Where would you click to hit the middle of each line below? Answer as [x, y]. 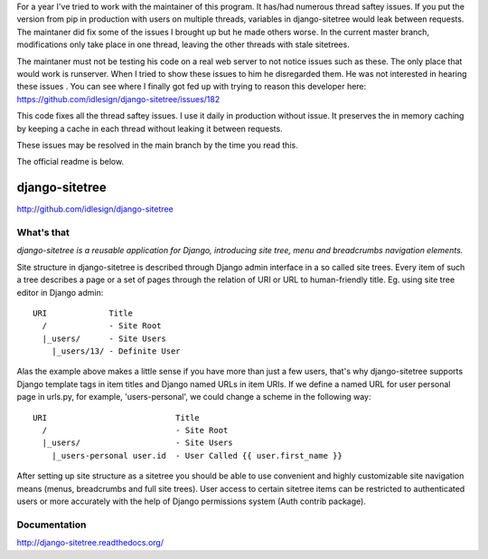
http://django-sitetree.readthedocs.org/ [90, 543]
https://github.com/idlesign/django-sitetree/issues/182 [118, 99]
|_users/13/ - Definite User [116, 351]
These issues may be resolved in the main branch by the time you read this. [157, 145]
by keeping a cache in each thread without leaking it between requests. [150, 128]
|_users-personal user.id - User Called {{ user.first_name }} [197, 455]
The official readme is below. [70, 162]
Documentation [52, 525]
